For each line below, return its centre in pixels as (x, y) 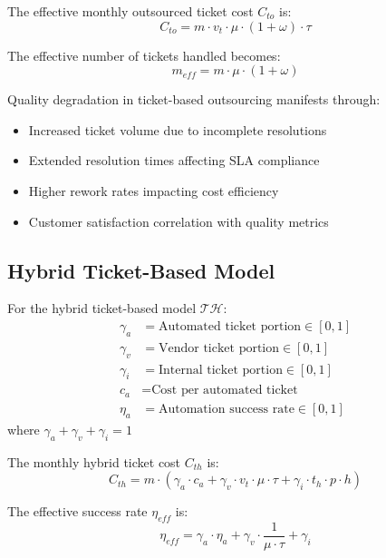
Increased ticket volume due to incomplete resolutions (178, 129)
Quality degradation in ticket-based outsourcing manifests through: (194, 99)
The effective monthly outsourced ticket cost (130, 11)
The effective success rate (77, 511)
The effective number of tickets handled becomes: (144, 55)
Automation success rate (226, 409)
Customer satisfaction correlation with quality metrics (179, 221)
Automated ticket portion (230, 326)
